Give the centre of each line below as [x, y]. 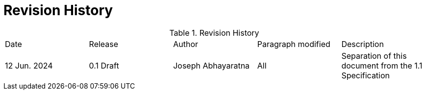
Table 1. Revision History [214, 33]
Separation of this [374, 56]
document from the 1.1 [382, 65]
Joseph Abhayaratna [212, 65]
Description [363, 44]
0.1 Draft [104, 65]
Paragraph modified [294, 44]
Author [186, 44]
